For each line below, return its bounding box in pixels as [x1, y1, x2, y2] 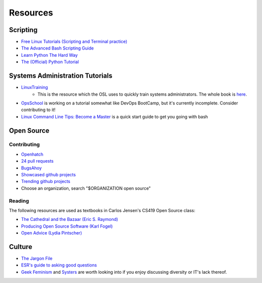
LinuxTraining [21, 84, 48, 90]
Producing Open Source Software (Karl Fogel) [21, 223, 113, 229]
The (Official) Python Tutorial [21, 59, 79, 65]
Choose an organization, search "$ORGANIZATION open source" [21, 185, 151, 191]
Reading [9, 197, 29, 204]
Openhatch [21, 151, 44, 157]
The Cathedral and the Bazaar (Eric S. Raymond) [21, 216, 118, 222]
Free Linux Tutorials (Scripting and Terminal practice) [21, 39, 128, 45]
